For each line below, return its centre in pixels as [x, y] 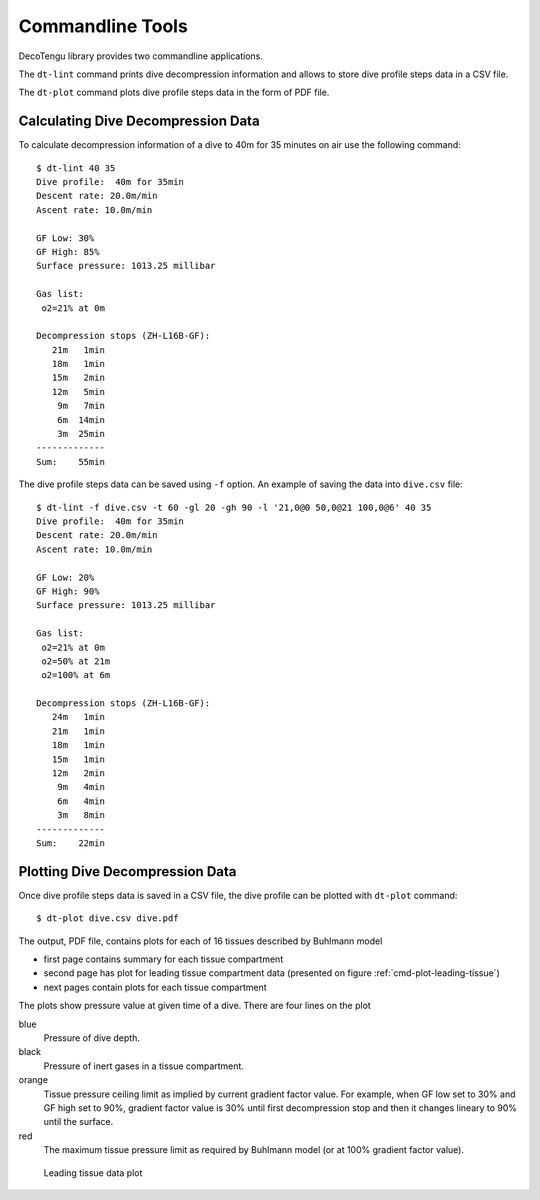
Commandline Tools [103, 26]
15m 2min [78, 378]
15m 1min [78, 759]
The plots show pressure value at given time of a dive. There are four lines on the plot [195, 1006]
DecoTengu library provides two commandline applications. [141, 56]
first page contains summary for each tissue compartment [163, 959]
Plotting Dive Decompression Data [127, 871]
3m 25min [80, 434]
